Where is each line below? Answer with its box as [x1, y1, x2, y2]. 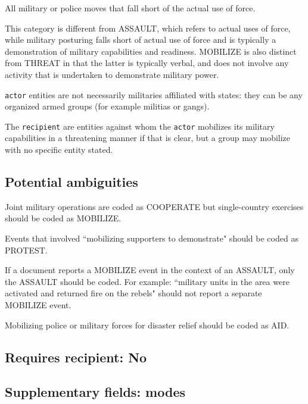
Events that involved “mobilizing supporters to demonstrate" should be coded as [5, 232, 298, 245]
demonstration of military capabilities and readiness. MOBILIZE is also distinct [5, 45, 297, 57]
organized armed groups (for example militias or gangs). [5, 100, 210, 112]
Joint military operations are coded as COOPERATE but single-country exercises [5, 200, 304, 212]
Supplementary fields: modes [5, 383, 186, 401]
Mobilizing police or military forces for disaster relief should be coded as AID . [5, 318, 290, 331]
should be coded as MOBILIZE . [5, 212, 122, 224]
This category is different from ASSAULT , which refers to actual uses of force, [5, 21, 291, 34]
